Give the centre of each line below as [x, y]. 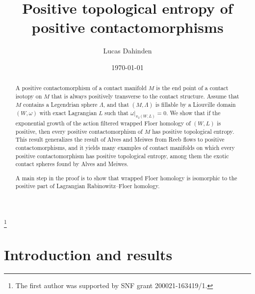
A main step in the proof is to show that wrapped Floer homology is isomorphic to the [126, 178]
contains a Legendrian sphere [60, 104]
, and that [116, 104]
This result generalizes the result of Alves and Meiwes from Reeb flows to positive [120, 139]
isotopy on [29, 96]
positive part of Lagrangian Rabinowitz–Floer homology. [88, 186]
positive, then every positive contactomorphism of [79, 131]
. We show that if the [193, 112]
